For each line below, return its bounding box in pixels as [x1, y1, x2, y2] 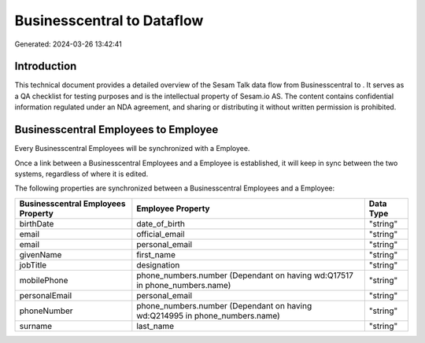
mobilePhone [19, 275, 68, 286]
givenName [19, 249, 62, 260]
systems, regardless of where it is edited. [14, 169, 149, 179]
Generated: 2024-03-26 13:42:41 [14, 39, 122, 49]
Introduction [14, 60, 77, 73]
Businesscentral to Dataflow [14, 12, 204, 29]
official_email [136, 228, 185, 239]
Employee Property [136, 203, 210, 214]
